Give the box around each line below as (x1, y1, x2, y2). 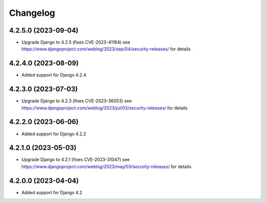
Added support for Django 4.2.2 (21, 131, 86, 137)
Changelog (9, 7, 55, 18)
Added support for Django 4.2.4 (21, 72, 86, 78)
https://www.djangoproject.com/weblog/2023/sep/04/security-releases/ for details (21, 46, 191, 52)
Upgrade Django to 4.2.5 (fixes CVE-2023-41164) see (21, 40, 131, 45)
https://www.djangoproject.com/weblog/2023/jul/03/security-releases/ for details (21, 105, 188, 111)
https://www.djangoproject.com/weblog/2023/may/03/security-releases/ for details (21, 163, 192, 169)
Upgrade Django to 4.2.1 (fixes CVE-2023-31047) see (21, 157, 130, 162)
